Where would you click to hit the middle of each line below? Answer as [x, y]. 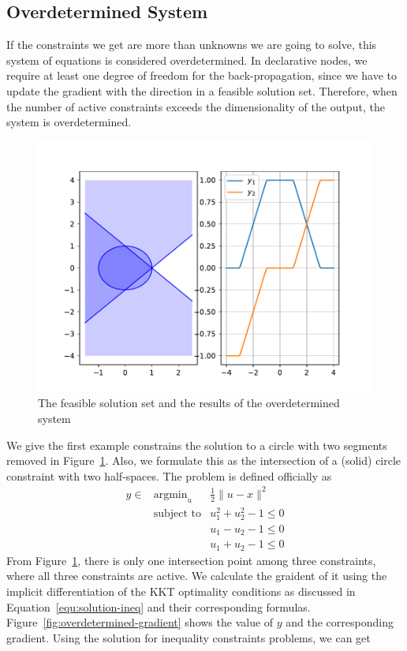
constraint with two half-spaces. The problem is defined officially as [169, 475]
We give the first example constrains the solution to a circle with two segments [197, 445]
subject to [177, 513]
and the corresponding [340, 622]
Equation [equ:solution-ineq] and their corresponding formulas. [159, 606]
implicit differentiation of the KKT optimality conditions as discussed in [181, 591]
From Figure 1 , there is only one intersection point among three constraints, [191, 560]
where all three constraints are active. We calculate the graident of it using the [197, 576]
